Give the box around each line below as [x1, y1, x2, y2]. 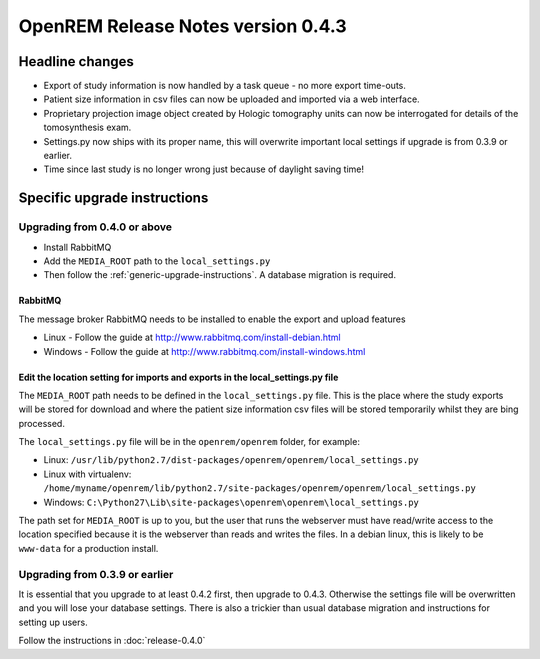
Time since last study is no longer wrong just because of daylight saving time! [43, 163, 365, 175]
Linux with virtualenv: [43, 468, 132, 480]
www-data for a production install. [18, 542, 159, 554]
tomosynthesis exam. [43, 121, 132, 134]
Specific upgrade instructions [18, 190, 209, 207]
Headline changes [18, 53, 135, 70]
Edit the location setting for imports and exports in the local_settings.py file [18, 371, 339, 383]
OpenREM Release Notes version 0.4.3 [18, 15, 347, 37]
